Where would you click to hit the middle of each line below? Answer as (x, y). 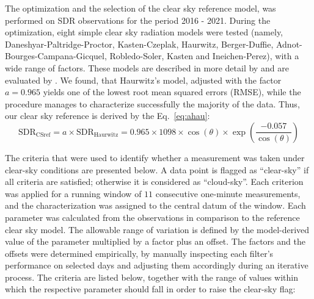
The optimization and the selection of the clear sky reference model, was (141, 8)
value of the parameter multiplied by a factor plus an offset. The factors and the (155, 241)
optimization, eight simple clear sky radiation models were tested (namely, (144, 32)
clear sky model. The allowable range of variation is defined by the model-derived (157, 229)
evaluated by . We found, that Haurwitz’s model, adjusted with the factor (143, 80)
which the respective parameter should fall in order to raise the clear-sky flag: (150, 289)
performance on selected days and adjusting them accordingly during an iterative (157, 265)
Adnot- (289, 44)
